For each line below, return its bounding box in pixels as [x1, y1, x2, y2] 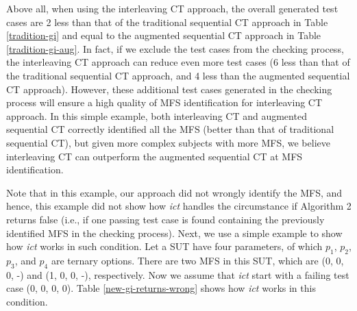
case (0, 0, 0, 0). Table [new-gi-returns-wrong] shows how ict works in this [6, 281, 316, 295]
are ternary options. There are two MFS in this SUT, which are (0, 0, [51, 253, 344, 267]
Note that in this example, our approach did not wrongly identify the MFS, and [6, 185, 343, 199]
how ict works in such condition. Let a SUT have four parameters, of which [6, 239, 323, 253]
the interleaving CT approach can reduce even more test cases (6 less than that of [6, 55, 350, 69]
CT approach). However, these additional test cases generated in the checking [6, 82, 332, 96]
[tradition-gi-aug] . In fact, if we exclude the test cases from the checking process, [6, 41, 344, 55]
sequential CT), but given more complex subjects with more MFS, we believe [6, 135, 330, 149]
